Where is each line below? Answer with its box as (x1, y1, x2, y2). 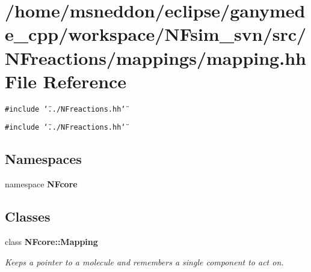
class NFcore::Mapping (5, 235, 98, 247)
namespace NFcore (5, 178, 78, 190)
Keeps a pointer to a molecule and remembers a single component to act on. (5, 255, 284, 268)
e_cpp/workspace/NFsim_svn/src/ (5, 22, 307, 46)
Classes (5, 207, 51, 226)
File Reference (5, 68, 127, 93)
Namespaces (5, 150, 82, 168)
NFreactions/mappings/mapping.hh (5, 45, 306, 70)
